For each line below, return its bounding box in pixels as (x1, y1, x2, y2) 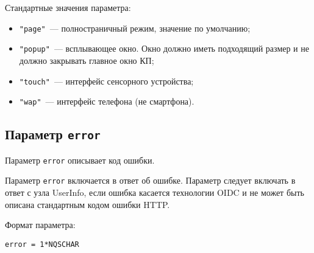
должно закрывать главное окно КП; (19, 54, 154, 66)
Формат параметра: (5, 218, 76, 231)
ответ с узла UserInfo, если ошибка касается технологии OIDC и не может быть (5, 185, 304, 198)
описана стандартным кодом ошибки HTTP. (5, 198, 170, 210)
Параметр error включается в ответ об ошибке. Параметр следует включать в (5, 174, 296, 187)
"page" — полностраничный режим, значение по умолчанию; (19, 21, 251, 34)
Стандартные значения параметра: (5, 1, 131, 13)
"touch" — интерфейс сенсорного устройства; (19, 74, 194, 87)
